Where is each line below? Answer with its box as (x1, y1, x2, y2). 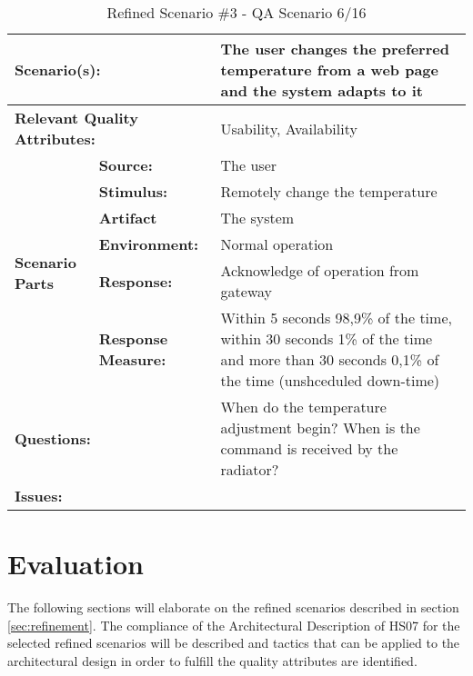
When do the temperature (220, 396, 387, 417)
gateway (220, 281, 272, 302)
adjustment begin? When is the (220, 417, 420, 438)
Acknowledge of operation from (220, 260, 419, 281)
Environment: (98, 234, 199, 254)
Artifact (98, 207, 157, 228)
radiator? (220, 459, 279, 480)
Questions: (15, 427, 91, 449)
